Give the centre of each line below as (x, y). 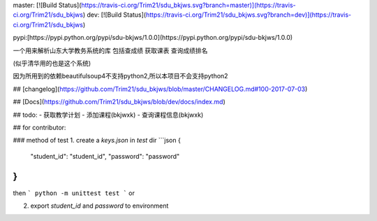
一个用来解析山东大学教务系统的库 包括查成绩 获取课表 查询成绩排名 (110, 50)
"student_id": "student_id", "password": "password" (105, 156)
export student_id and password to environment (99, 206)
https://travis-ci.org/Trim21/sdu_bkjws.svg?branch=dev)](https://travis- (249, 15)
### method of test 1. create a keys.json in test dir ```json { (97, 141)
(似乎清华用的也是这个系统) (52, 63)
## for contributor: (39, 127)
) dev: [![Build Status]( (114, 15)
